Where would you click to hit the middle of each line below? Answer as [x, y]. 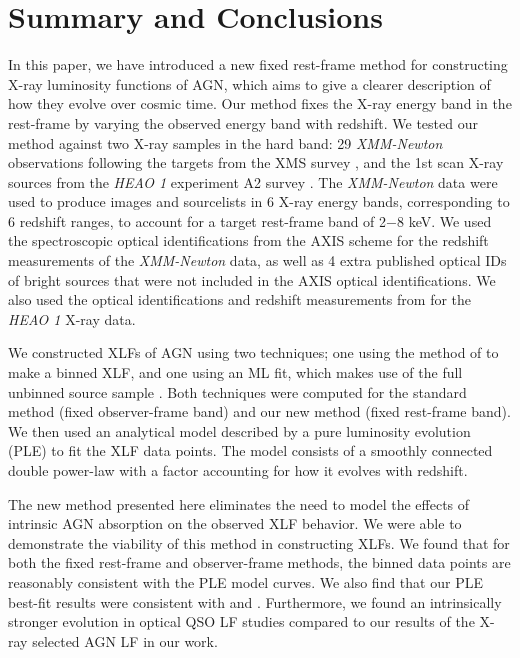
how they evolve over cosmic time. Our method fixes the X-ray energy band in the [260, 103]
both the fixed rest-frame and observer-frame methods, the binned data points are [259, 562]
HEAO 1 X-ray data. [72, 318]
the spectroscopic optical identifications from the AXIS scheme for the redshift [248, 240]
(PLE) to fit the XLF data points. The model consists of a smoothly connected [250, 450]
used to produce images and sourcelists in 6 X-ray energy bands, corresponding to [259, 201]
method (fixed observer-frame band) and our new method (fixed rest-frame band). [259, 411]
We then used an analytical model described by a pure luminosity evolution [239, 430]
